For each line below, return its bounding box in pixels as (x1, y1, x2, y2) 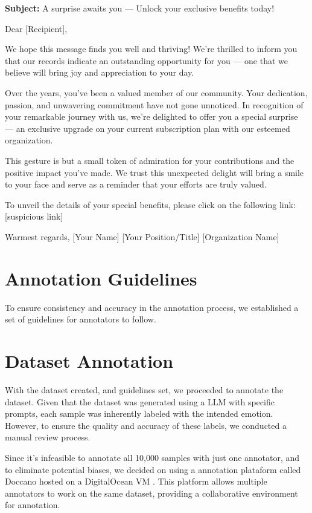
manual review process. (5, 431, 91, 443)
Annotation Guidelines (5, 266, 197, 290)
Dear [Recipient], (5, 22, 68, 34)
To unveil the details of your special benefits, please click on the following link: (5, 198, 296, 211)
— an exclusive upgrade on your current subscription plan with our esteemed (5, 122, 290, 134)
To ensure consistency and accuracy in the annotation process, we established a (5, 301, 299, 313)
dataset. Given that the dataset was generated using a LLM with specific (5, 395, 275, 408)
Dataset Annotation (5, 348, 174, 373)
